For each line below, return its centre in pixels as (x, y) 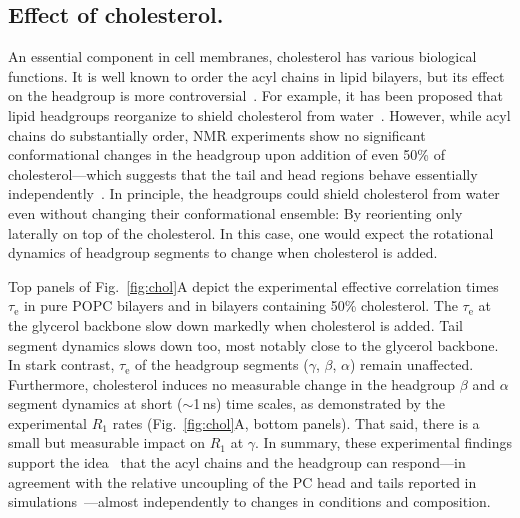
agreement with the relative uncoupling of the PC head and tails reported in (242, 481)
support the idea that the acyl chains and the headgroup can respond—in (237, 462)
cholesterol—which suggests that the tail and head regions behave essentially (243, 173)
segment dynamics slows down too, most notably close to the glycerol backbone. (253, 344)
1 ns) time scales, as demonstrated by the (319, 403)
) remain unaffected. (411, 364)
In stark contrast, (61, 364)
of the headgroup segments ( (221, 364)
